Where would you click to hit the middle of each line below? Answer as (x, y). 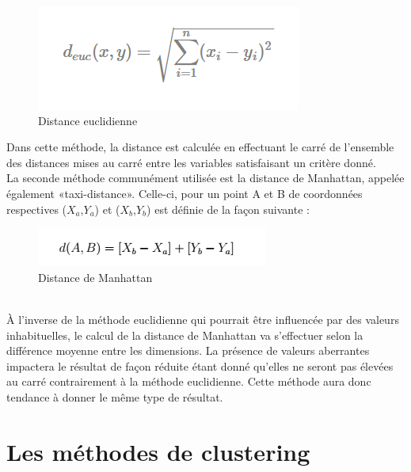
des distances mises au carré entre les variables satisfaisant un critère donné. (191, 162)
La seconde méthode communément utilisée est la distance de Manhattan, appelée (205, 178)
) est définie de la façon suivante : (228, 209)
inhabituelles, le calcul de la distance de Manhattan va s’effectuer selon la (185, 335)
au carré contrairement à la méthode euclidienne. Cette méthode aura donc (189, 381)
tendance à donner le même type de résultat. (115, 396)
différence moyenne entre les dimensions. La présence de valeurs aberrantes (188, 350)
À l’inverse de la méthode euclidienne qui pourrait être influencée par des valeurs (203, 319)
